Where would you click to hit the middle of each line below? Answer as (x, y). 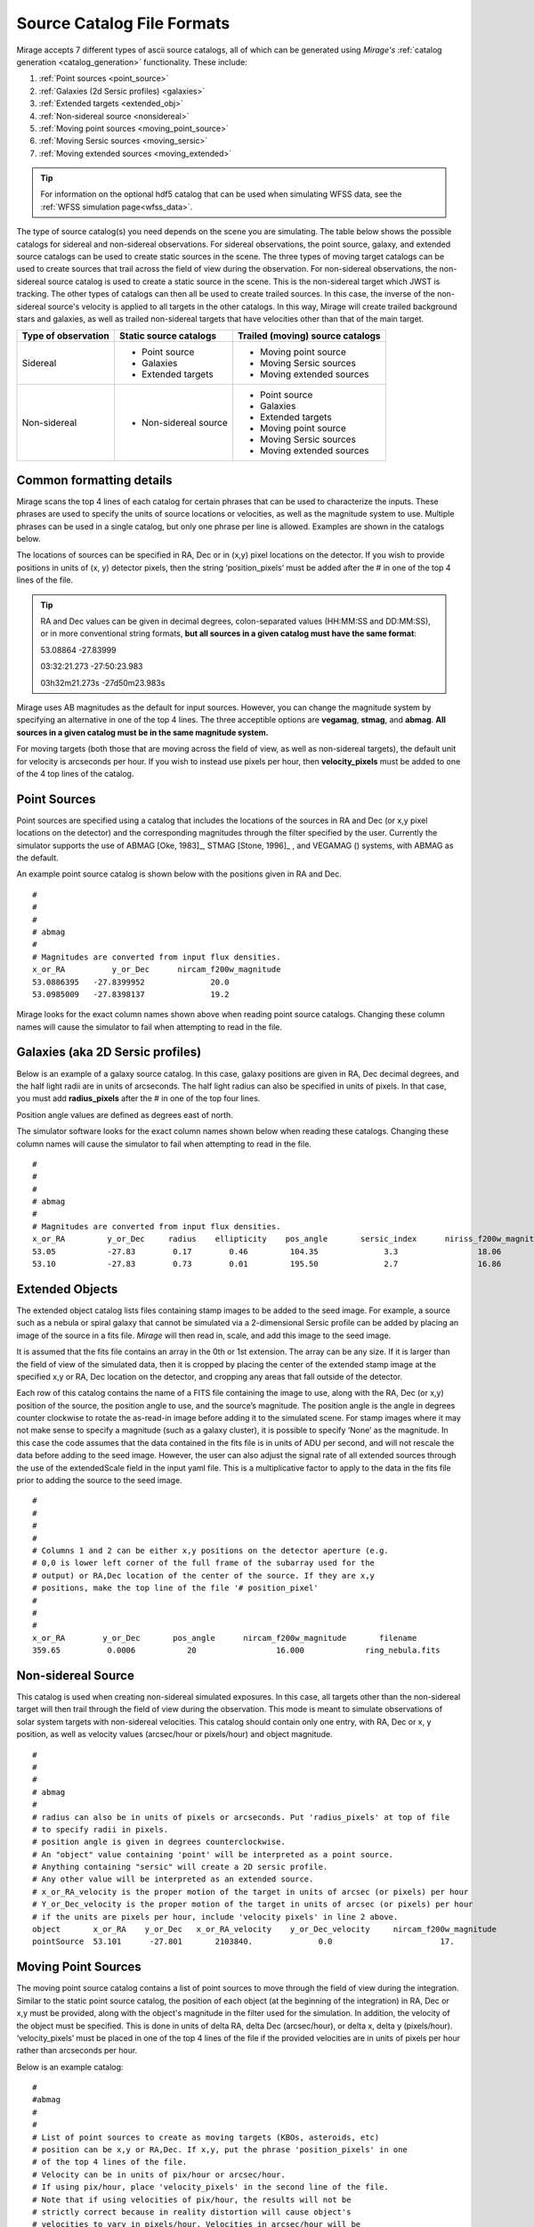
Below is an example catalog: (70, 2067)
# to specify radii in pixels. (101, 1829)
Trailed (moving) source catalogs (309, 336)
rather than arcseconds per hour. (77, 2051)
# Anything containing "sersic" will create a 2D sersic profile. (180, 1867)
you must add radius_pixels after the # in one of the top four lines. (138, 1098)
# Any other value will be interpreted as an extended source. (173, 1879)
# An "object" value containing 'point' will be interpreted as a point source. (213, 1854)
